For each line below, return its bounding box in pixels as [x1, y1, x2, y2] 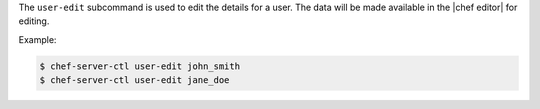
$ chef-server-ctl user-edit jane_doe [39, 75, 230, 86]
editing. [18, 15, 50, 27]
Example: [18, 33, 57, 45]
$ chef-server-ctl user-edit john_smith [39, 60, 240, 72]
